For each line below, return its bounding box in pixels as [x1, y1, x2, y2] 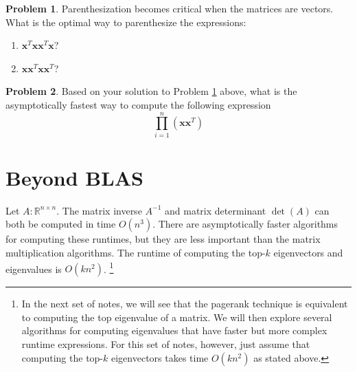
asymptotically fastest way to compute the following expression [5, 97, 271, 111]
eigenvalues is [5, 261, 62, 276]
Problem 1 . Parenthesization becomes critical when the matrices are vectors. [5, 1, 334, 15]
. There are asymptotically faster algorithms [152, 217, 338, 231]
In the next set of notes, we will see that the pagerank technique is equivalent [21, 296, 348, 311]
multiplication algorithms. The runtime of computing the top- [5, 245, 266, 259]
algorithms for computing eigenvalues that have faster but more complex [21, 323, 327, 338]
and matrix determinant [164, 203, 266, 217]
